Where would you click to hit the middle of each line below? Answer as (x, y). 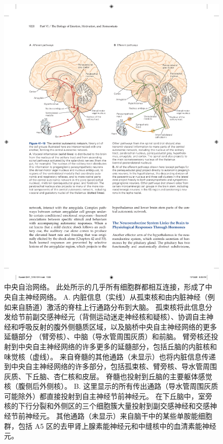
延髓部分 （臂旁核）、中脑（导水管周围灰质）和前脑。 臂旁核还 (108, 336)
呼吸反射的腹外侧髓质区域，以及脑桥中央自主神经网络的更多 (117, 326)
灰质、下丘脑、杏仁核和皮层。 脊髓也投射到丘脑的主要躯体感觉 (108, 376)
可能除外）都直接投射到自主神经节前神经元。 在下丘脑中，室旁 (108, 396)
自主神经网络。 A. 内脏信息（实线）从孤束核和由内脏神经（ (109, 296)
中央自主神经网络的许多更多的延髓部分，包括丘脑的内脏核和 (117, 346)
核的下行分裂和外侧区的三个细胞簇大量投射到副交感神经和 (100, 406)
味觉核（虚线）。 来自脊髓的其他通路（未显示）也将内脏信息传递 (110, 356)
